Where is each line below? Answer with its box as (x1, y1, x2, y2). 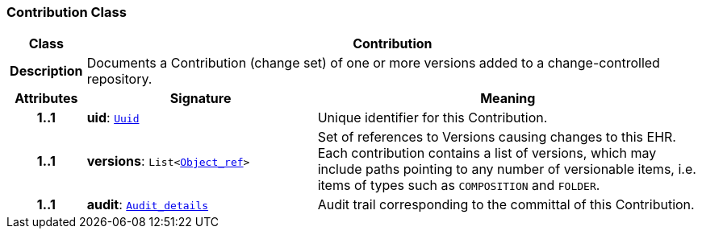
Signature (169, 90, 232, 107)
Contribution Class (6, 4, 127, 20)
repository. (86, 71, 153, 88)
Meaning (480, 90, 536, 107)
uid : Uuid (86, 109, 140, 126)
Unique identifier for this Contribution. (317, 109, 548, 126)
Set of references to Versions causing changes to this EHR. (317, 129, 676, 146)
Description (10, 63, 83, 80)
